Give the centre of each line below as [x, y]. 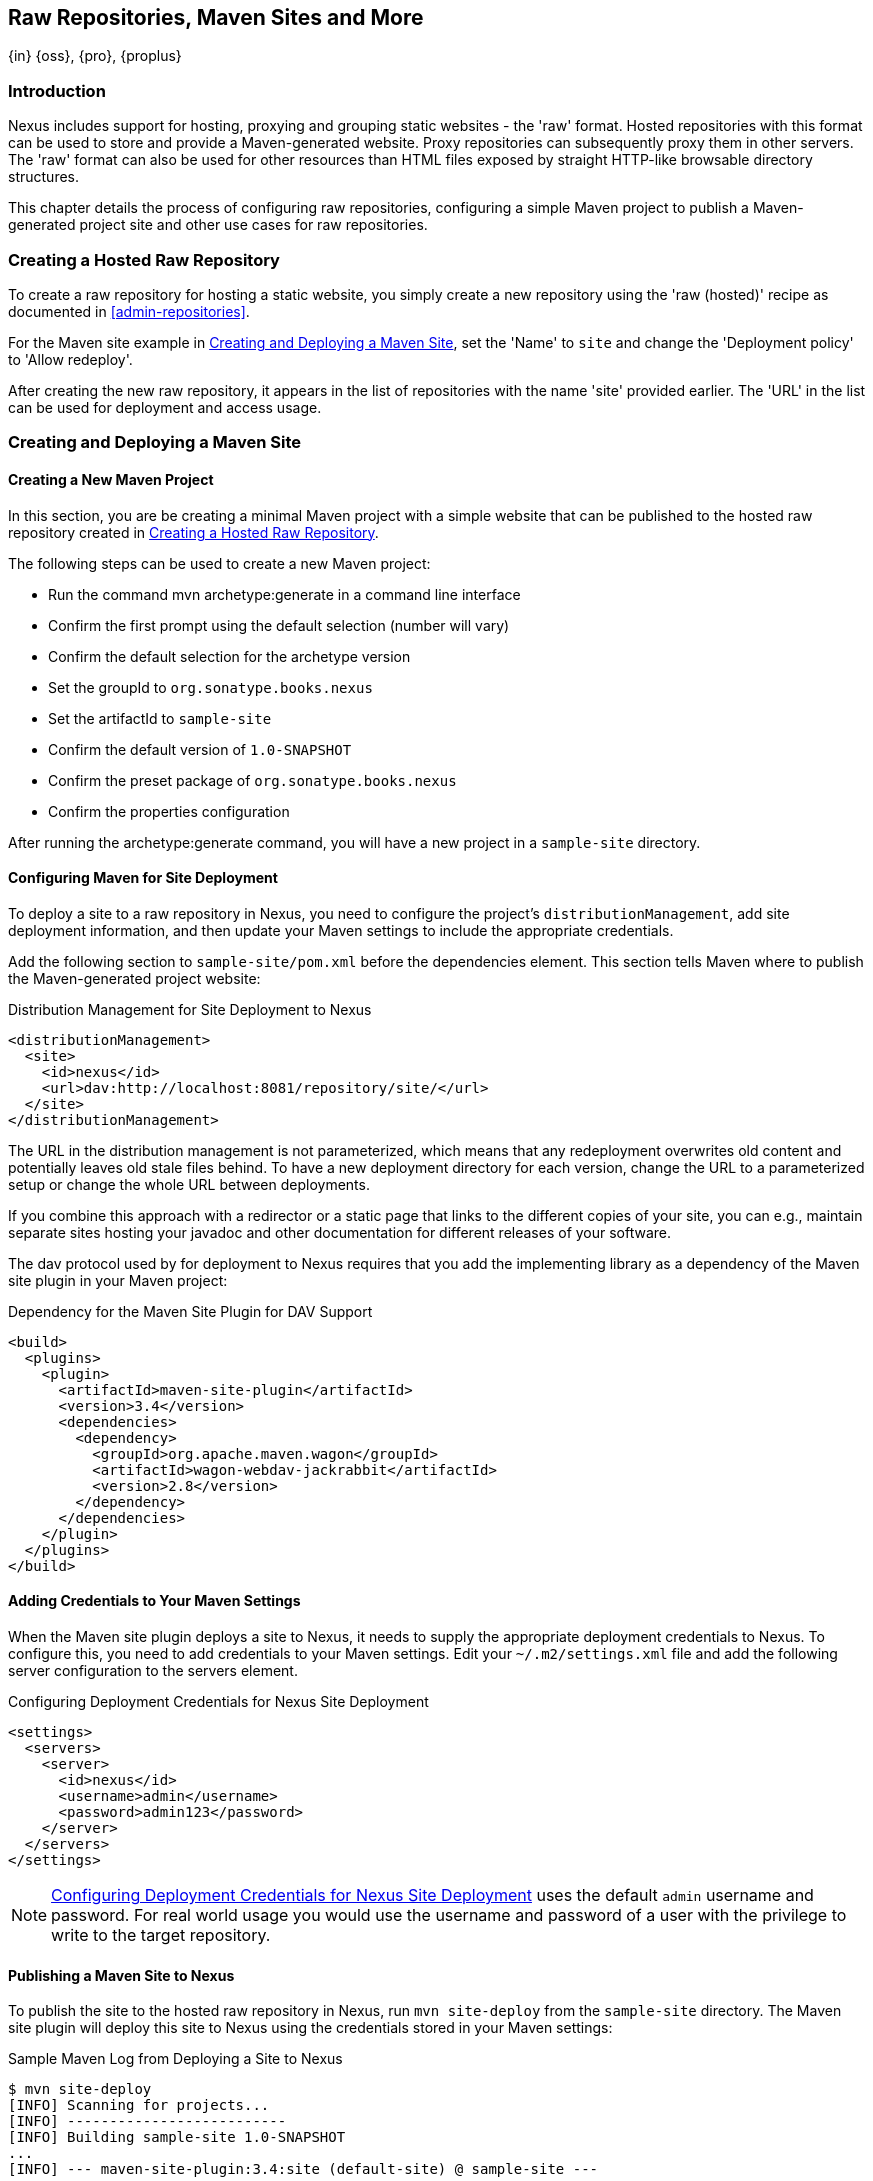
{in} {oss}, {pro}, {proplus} [95, 56]
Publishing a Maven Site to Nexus [121, 1975]
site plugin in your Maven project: [118, 1280]
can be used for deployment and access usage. [165, 407]
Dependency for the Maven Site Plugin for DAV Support [190, 1311]
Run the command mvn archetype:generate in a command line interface [284, 594]
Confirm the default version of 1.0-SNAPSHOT [200, 749]
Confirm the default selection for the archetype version [229, 656]
